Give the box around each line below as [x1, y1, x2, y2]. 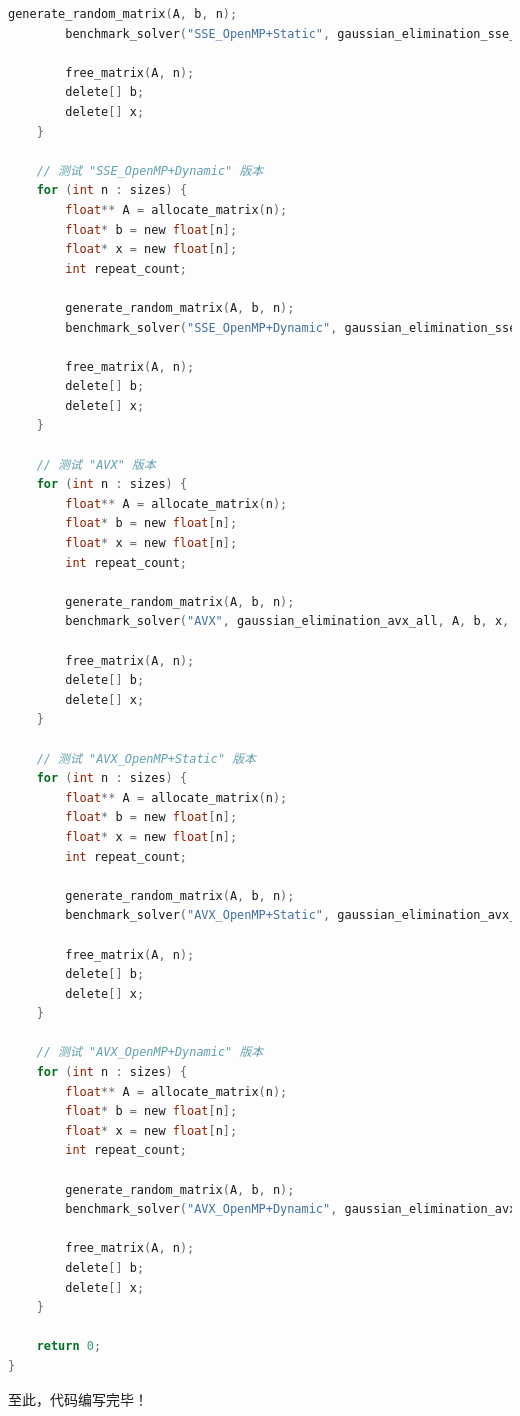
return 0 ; [36, 1339, 102, 1354]
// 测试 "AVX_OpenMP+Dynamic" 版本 [36, 1045, 264, 1060]
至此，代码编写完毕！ [8, 1388, 148, 1409]
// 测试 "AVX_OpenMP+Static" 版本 [36, 751, 257, 766]
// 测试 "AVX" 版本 [36, 457, 156, 472]
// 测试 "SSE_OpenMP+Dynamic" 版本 [36, 163, 264, 178]
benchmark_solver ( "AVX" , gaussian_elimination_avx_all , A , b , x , [65, 614, 510, 629]
